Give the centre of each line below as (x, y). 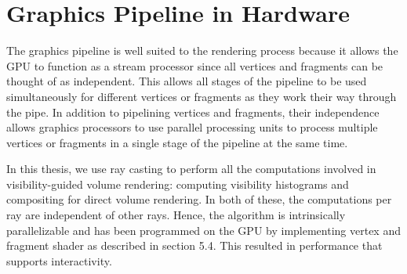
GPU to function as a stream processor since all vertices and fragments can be (195, 65)
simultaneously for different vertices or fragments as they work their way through (202, 96)
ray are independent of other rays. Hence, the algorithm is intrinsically (176, 215)
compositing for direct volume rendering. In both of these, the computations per (199, 199)
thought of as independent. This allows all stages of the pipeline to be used (187, 81)
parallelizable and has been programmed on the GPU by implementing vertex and (203, 230)
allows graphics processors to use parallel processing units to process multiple (192, 127)
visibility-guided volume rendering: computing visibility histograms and (178, 184)
